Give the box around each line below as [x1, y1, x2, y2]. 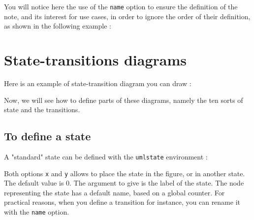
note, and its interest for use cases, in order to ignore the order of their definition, [4, 11, 251, 21]
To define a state [4, 128, 91, 144]
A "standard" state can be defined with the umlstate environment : [4, 151, 208, 161]
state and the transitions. [4, 104, 80, 115]
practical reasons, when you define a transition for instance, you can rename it [4, 197, 241, 207]
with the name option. [4, 207, 69, 217]
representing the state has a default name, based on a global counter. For [4, 187, 225, 197]
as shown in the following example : [4, 21, 111, 31]
